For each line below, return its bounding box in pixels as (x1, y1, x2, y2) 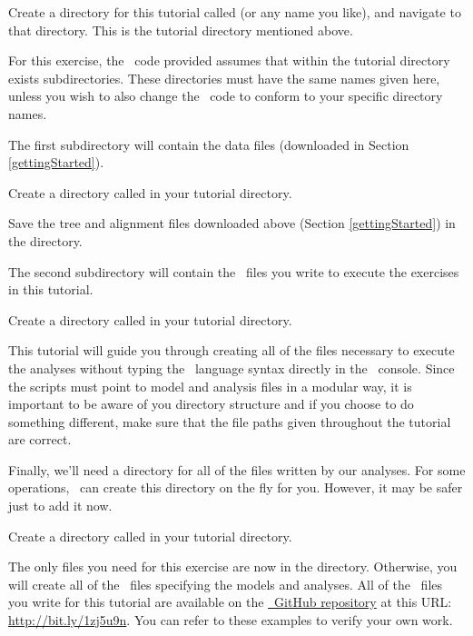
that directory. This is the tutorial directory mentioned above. (8, 20, 353, 39)
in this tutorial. (8, 280, 94, 299)
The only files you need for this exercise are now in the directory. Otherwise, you (8, 557, 458, 576)
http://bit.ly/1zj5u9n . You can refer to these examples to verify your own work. (8, 611, 453, 630)
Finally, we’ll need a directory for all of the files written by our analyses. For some (8, 460, 466, 479)
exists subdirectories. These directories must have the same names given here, (8, 68, 440, 87)
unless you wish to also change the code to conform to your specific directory (8, 86, 443, 105)
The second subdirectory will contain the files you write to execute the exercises (8, 262, 459, 281)
